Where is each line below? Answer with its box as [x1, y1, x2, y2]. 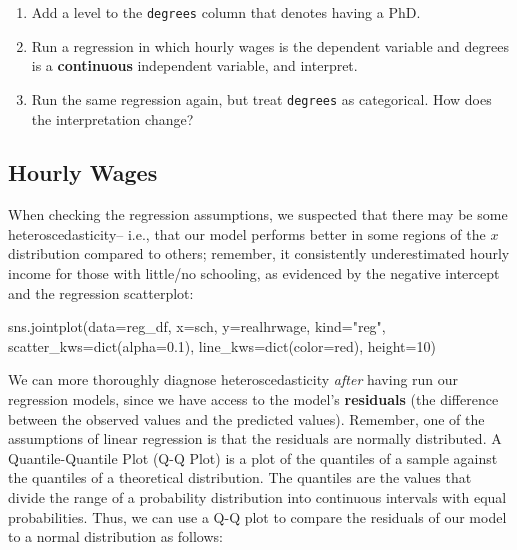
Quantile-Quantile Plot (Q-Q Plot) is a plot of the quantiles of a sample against [8, 447, 498, 468]
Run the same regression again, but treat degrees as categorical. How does [31, 88, 492, 109]
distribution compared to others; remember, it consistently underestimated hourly [8, 243, 510, 264]
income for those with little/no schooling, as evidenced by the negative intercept [8, 263, 500, 284]
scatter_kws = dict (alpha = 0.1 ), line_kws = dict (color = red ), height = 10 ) [8, 335, 436, 356]
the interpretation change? [31, 108, 194, 129]
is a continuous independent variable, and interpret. [31, 55, 358, 76]
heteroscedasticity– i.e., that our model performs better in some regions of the [8, 223, 486, 244]
